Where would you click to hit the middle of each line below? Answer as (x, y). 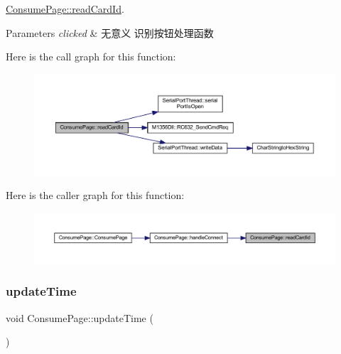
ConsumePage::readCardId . (65, 9)
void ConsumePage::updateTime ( (80, 317)
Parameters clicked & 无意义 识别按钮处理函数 (110, 32)
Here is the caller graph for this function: (95, 195)
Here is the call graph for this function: (91, 57)
